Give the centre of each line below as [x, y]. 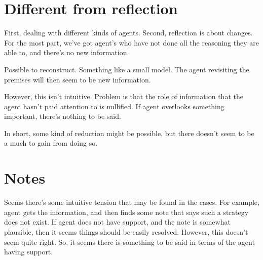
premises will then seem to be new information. [78, 79]
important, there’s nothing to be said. [63, 116]
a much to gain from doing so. [51, 143]
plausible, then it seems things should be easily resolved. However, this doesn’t [126, 231]
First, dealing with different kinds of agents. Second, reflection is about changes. [128, 33]
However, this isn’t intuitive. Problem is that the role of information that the [124, 96]
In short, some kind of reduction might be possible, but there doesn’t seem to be [129, 133]
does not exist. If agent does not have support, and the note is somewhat [117, 222]
